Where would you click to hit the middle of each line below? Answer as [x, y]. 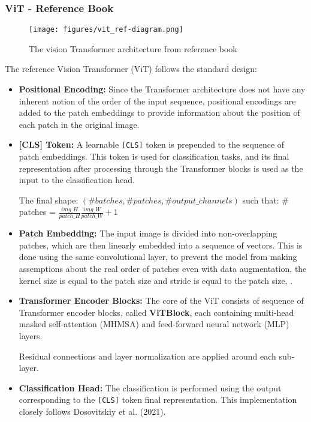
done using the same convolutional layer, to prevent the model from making [158, 257]
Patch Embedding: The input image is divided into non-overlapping [148, 233]
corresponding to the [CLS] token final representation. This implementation [158, 399]
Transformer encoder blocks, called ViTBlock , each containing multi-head [156, 312]
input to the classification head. [77, 180]
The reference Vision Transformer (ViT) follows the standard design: [131, 69]
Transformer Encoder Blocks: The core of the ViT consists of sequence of [161, 300]
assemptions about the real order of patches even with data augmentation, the [163, 269]
